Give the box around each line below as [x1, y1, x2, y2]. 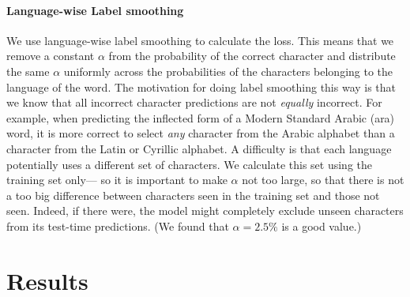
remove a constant [6, 47, 95, 64]
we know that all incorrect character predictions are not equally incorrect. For [6, 94, 382, 111]
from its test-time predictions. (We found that [6, 217, 229, 234]
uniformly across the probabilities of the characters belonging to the [63, 62, 393, 79]
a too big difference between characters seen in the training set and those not [6, 186, 380, 203]
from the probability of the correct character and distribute [108, 47, 396, 64]
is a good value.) [281, 217, 362, 234]
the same [6, 62, 50, 79]
